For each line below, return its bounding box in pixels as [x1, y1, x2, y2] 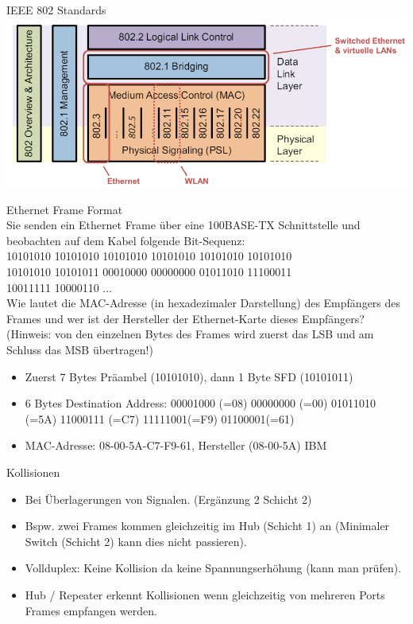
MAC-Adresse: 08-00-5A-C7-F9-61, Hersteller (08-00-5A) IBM [25, 437, 327, 454]
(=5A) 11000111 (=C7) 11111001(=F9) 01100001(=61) [25, 410, 295, 427]
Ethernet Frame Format [6, 201, 123, 217]
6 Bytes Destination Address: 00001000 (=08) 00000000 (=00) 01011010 [25, 395, 376, 411]
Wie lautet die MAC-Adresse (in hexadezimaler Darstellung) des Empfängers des [6, 294, 401, 311]
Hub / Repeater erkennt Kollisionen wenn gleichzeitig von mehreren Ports [25, 586, 385, 603]
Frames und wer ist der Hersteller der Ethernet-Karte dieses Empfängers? [6, 310, 365, 326]
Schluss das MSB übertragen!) [6, 341, 153, 357]
